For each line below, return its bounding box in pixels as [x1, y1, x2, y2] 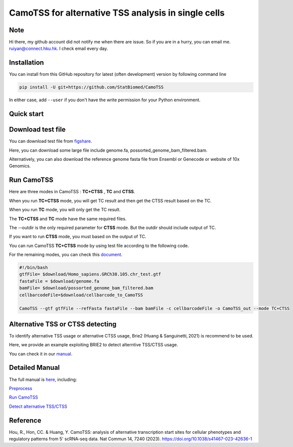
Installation [9, 59, 44, 67]
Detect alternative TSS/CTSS [9, 403, 68, 409]
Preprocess [9, 385, 33, 391]
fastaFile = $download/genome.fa [19, 278, 100, 284]
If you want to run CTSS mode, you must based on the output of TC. [9, 234, 146, 240]
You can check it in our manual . [9, 351, 73, 357]
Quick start [9, 110, 44, 118]
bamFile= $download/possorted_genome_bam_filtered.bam [19, 285, 153, 291]
